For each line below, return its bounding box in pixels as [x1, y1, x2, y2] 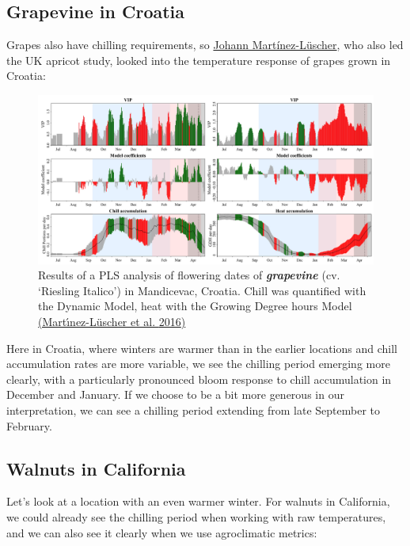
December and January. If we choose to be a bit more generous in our [6, 386, 344, 403]
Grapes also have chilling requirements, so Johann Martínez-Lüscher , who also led [6, 36, 404, 53]
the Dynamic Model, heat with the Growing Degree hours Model [38, 298, 352, 314]
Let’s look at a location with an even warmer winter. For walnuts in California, [6, 493, 390, 510]
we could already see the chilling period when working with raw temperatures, [6, 508, 386, 525]
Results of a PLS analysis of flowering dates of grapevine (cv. [38, 267, 340, 283]
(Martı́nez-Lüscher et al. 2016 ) [38, 313, 186, 330]
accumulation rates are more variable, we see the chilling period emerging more [6, 355, 390, 372]
